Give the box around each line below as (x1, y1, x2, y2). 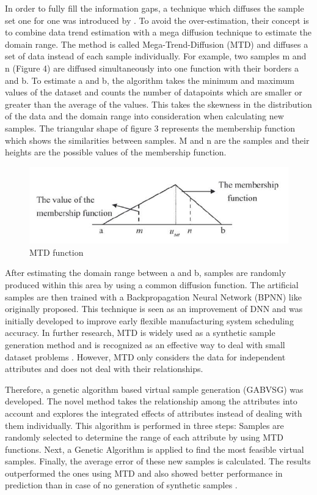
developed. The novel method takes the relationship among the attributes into (5, 395, 297, 408)
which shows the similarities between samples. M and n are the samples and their (5, 133, 310, 146)
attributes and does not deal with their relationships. (5, 362, 203, 375)
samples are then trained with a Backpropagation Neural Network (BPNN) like (5, 290, 302, 303)
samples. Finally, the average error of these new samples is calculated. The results (5, 455, 311, 467)
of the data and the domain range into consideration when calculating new (5, 110, 284, 122)
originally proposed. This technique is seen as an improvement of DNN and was (5, 302, 303, 315)
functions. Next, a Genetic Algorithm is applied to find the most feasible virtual (5, 442, 304, 455)
